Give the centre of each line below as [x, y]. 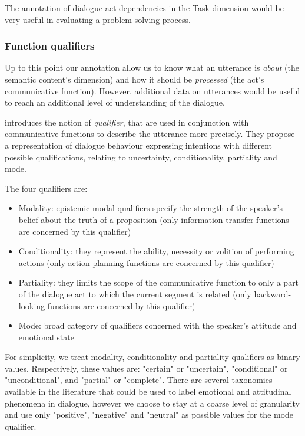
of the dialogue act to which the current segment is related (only [135, 294]
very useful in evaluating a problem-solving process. [98, 19]
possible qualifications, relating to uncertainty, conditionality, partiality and [141, 157]
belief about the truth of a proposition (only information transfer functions [154, 219]
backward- [273, 294]
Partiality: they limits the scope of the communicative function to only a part [159, 282]
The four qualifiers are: [46, 188]
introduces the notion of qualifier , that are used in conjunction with [127, 122]
